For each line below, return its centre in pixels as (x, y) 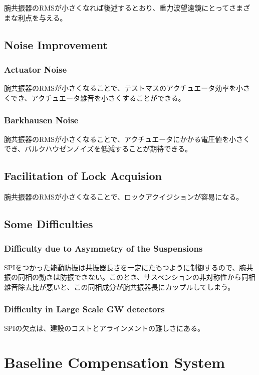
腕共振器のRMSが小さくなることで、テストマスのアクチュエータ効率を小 (124, 88)
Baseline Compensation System (115, 362)
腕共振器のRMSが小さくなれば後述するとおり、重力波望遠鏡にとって (117, 8)
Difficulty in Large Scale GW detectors (84, 309)
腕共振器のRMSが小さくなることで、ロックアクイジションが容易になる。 (124, 196)
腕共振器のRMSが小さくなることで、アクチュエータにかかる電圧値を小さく (127, 139)
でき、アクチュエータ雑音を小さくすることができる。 (98, 98)
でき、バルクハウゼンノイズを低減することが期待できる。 (98, 149)
